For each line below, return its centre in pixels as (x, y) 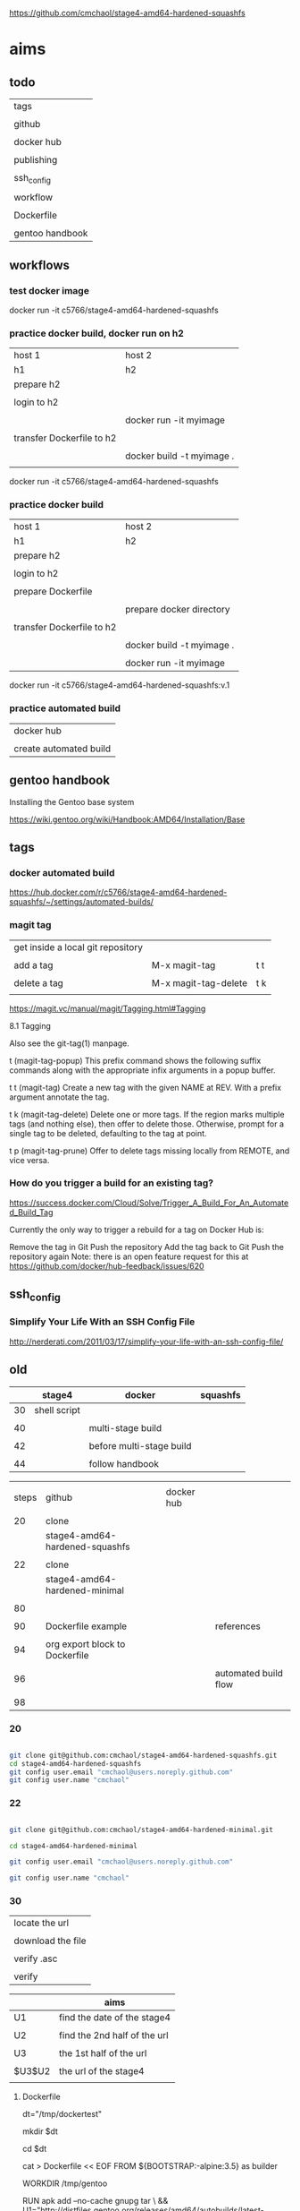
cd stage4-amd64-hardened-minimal (74, 1846)
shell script (57, 1410)
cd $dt (34, 2149)
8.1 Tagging (30, 1025)
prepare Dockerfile (53, 592)
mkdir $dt (40, 2131)
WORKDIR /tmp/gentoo (65, 2183)
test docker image (49, 290)
